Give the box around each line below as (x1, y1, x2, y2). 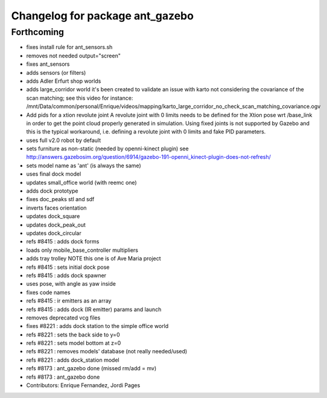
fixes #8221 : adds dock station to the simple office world (26, 323, 169, 330)
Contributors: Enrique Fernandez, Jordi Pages (26, 382, 141, 389)
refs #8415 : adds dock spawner (26, 272, 107, 279)
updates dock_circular (26, 229, 81, 237)
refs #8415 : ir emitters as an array (26, 297, 112, 304)
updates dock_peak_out (26, 221, 86, 228)
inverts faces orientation (26, 204, 87, 211)
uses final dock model (26, 170, 81, 178)
